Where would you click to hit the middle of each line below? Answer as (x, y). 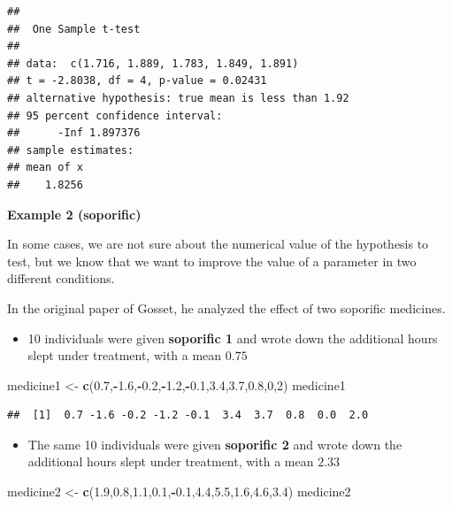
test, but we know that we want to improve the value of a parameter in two (212, 261)
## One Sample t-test (74, 29)
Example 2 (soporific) (74, 214)
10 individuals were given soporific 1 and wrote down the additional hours (233, 338)
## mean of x (45, 168)
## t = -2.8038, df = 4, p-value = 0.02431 (137, 81)
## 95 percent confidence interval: (115, 115)
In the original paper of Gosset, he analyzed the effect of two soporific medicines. (226, 307)
